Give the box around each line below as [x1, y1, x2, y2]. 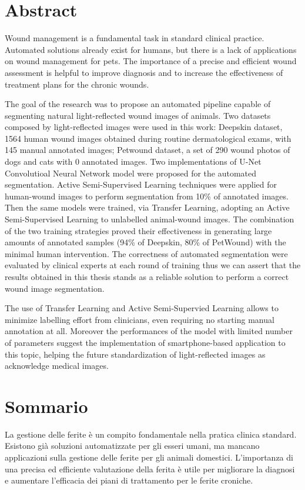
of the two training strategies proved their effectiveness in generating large [5, 224, 272, 236]
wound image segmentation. [5, 282, 105, 294]
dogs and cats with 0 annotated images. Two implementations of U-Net [5, 155, 262, 168]
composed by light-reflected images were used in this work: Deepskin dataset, [5, 121, 283, 133]
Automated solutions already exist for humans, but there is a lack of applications [5, 43, 297, 55]
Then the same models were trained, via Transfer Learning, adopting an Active [5, 201, 290, 214]
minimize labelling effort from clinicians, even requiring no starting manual [5, 313, 274, 325]
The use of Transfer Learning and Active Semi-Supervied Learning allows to [5, 302, 279, 314]
